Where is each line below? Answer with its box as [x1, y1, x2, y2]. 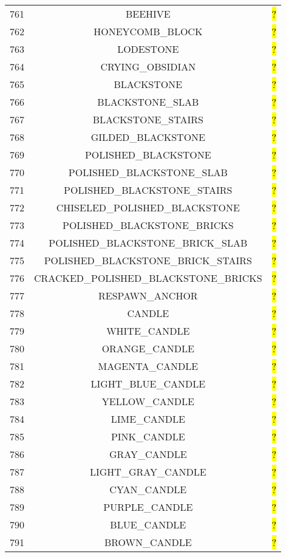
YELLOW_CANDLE [101, 394, 194, 408]
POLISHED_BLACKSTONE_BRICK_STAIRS [44, 253, 252, 267]
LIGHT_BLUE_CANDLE [90, 377, 206, 391]
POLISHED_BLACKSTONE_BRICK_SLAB [49, 236, 248, 250]
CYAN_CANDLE [109, 482, 187, 496]
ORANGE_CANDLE [101, 341, 194, 355]
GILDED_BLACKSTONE [90, 130, 205, 144]
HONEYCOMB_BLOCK [94, 24, 203, 38]
